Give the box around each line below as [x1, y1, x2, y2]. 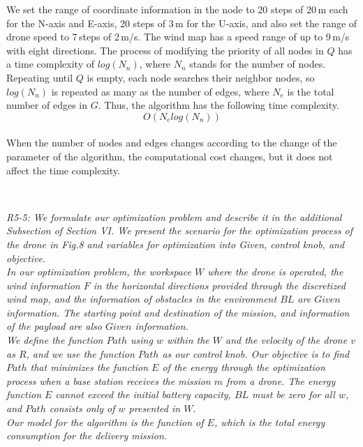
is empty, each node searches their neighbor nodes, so [87, 70, 315, 84]
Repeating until [6, 70, 73, 84]
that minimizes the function [30, 360, 149, 374]
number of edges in [6, 98, 88, 112]
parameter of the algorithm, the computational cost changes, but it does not [6, 149, 333, 163]
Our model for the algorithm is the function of [6, 414, 204, 429]
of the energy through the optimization [162, 360, 325, 374]
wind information [6, 278, 80, 292]
